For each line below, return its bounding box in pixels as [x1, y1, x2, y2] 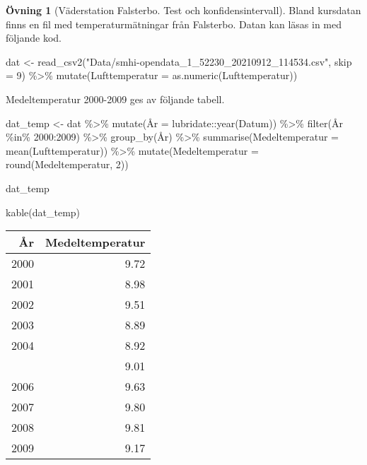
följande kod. [6, 30, 62, 45]
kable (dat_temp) [6, 204, 81, 219]
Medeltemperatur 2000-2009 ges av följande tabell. [6, 91, 225, 106]
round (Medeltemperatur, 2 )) [6, 157, 129, 172]
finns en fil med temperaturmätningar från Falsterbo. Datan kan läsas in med [6, 16, 342, 31]
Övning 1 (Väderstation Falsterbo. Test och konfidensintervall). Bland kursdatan [6, 3, 361, 17]
